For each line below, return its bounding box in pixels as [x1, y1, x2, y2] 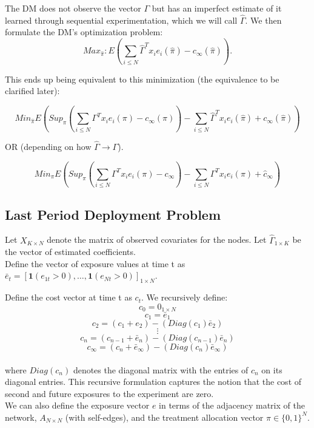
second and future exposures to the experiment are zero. [5, 387, 214, 399]
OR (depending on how [5, 140, 92, 152]
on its [261, 363, 282, 376]
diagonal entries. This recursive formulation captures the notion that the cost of [5, 375, 302, 388]
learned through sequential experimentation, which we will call [5, 13, 238, 26]
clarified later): [5, 84, 60, 97]
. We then [245, 13, 282, 26]
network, [5, 410, 37, 423]
